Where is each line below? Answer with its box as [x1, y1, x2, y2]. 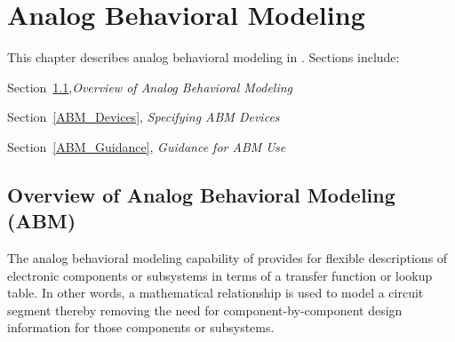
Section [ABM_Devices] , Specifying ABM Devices [7, 107, 280, 126]
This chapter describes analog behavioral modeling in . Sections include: [7, 48, 400, 67]
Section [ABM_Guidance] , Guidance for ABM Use [7, 137, 286, 155]
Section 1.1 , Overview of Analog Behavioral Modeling [7, 77, 293, 96]
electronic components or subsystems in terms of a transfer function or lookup [7, 266, 433, 284]
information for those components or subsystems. [7, 318, 275, 337]
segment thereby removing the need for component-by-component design [7, 300, 403, 319]
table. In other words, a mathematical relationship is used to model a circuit [7, 283, 424, 302]
